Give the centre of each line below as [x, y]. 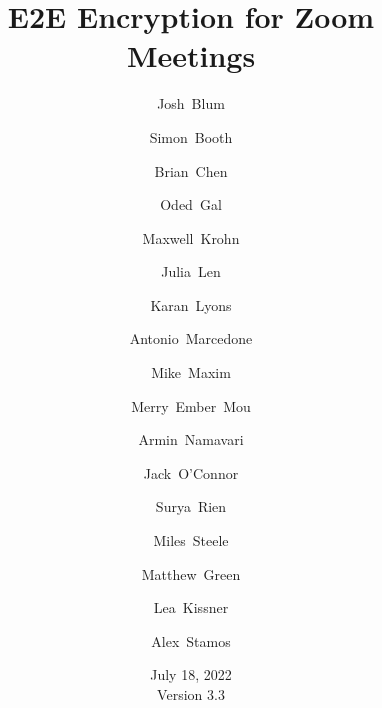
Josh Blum [191, 103]
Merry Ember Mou [191, 405]
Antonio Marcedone [191, 338]
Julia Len [191, 271]
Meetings [191, 55]
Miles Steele [191, 540]
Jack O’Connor [191, 472]
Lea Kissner [191, 607]
